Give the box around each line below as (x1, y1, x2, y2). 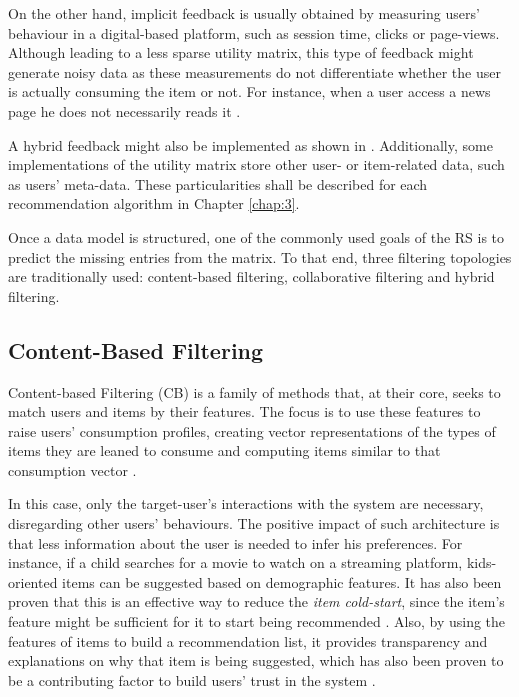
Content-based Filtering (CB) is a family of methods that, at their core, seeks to (8, 381, 501, 402)
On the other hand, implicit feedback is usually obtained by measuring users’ (8, 3, 480, 23)
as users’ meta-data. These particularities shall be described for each (8, 173, 428, 194)
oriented (8, 571, 58, 592)
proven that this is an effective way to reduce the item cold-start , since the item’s (8, 591, 505, 612)
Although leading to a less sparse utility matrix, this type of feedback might (8, 42, 474, 63)
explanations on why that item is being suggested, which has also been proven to (8, 650, 504, 671)
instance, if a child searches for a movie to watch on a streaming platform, (8, 552, 463, 573)
